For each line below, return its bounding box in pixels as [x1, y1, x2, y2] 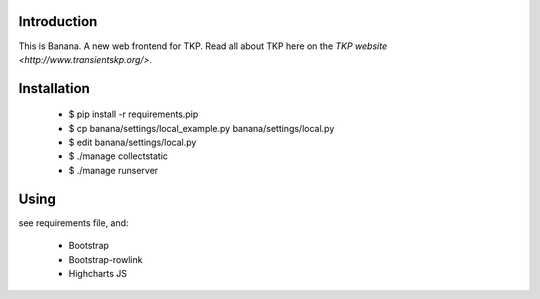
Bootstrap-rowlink [68, 253, 143, 265]
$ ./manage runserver [68, 164, 159, 176]
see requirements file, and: [18, 216, 129, 229]
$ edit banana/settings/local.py [68, 136, 197, 149]
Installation [18, 80, 90, 97]
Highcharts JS [68, 267, 128, 279]
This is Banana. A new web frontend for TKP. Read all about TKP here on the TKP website [18, 40, 388, 52]
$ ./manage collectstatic [68, 150, 169, 162]
